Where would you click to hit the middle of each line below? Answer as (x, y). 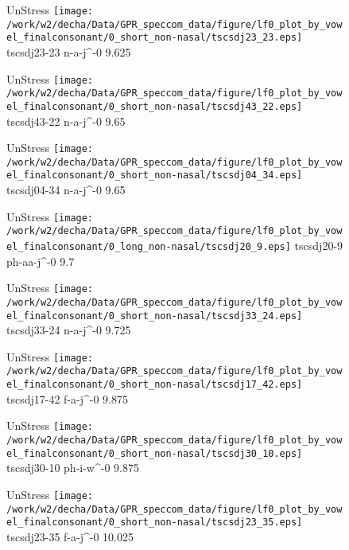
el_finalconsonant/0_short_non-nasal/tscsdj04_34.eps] (155, 176)
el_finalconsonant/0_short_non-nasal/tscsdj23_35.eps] (155, 523)
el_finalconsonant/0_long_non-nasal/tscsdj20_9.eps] (149, 247)
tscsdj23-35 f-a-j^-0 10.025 (70, 536)
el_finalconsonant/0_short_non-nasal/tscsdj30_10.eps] (155, 453)
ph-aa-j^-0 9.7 (41, 261)
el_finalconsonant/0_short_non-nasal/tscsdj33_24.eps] (155, 316)
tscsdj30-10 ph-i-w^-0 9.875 (73, 468)
